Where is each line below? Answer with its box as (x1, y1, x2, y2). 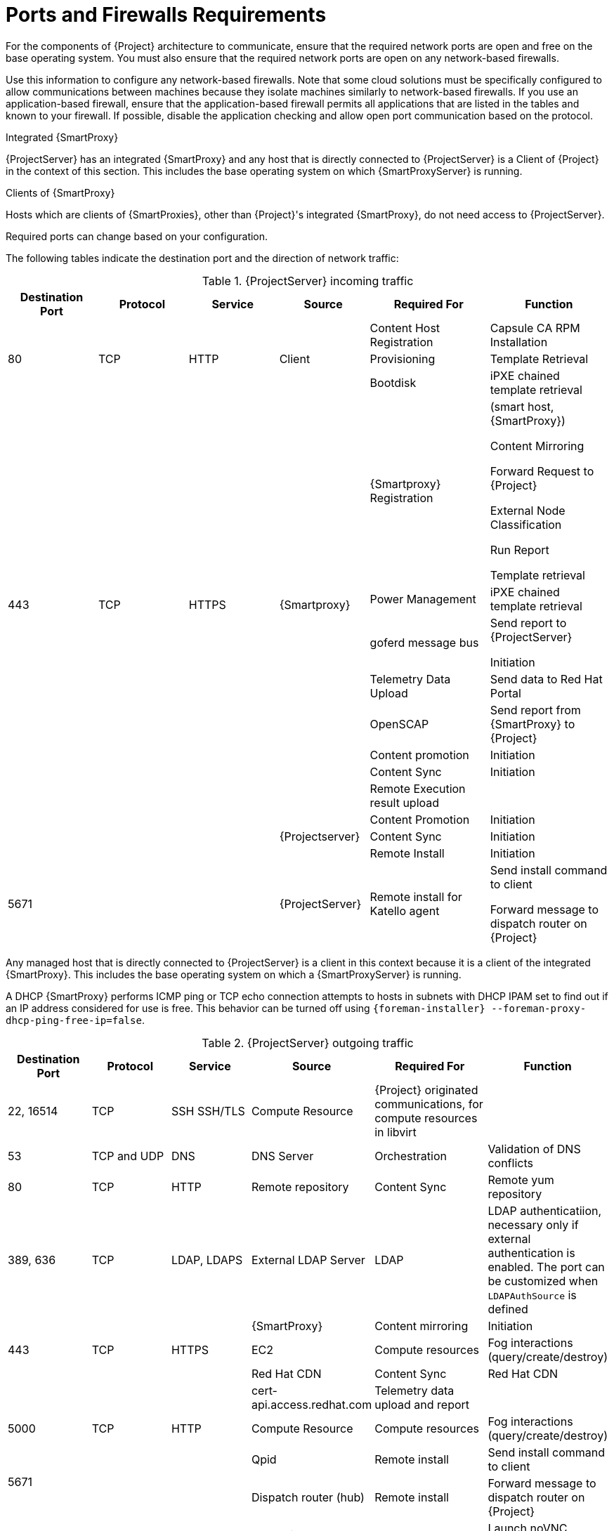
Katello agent (370, 903, 440, 918)
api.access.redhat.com (251, 1397, 372, 1412)
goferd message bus (370, 635, 479, 650)
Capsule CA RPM (490, 320, 580, 335)
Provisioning (370, 351, 436, 366)
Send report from (490, 702, 581, 717)
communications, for (374, 1096, 483, 1111)
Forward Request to (490, 464, 594, 478)
